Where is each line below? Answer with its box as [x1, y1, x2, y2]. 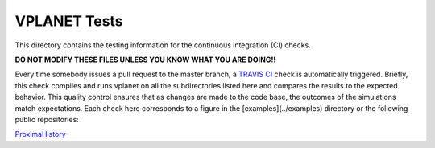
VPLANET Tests [14, 12, 124, 30]
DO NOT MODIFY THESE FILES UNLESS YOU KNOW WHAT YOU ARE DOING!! [14, 55, 276, 64]
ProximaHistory [14, 129, 66, 139]
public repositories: [14, 114, 80, 124]
